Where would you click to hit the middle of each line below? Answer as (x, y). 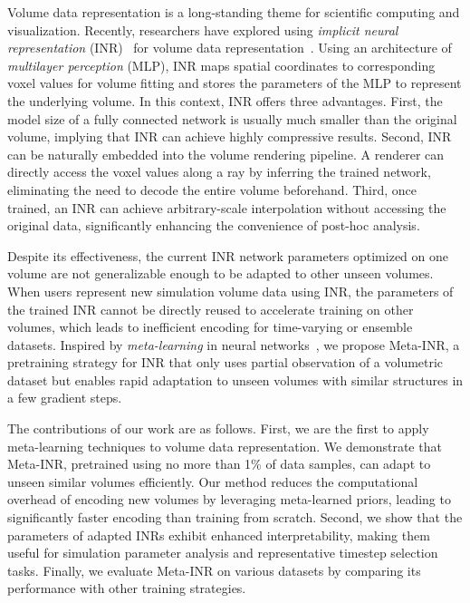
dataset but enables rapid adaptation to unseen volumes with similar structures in (235, 379)
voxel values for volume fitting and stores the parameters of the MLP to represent (235, 83)
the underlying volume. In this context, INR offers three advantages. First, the (225, 100)
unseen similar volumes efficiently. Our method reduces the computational (213, 481)
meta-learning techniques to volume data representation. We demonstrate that (225, 446)
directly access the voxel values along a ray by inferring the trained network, (219, 172)
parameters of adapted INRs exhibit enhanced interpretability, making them (219, 535)
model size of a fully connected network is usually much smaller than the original (232, 118)
